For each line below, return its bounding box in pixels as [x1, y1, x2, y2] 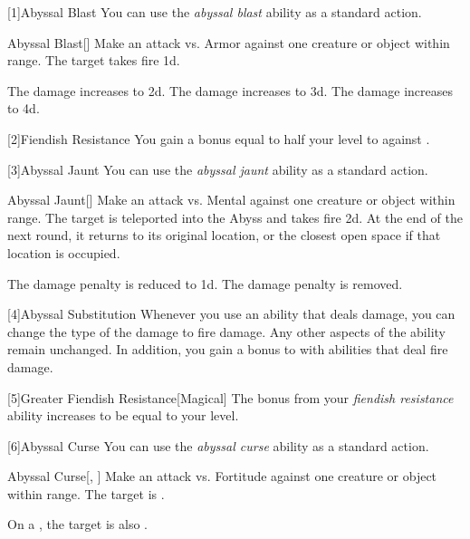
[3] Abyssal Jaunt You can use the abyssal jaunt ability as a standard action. [7, 159, 428, 178]
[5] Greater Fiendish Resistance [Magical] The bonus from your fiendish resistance [7, 388, 454, 407]
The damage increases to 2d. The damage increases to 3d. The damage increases [7, 81, 454, 100]
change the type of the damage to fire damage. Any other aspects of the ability [7, 322, 446, 341]
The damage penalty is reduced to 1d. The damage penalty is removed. [7, 274, 403, 293]
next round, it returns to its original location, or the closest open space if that [7, 226, 441, 245]
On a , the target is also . [7, 515, 148, 534]
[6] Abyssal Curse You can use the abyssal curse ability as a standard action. [7, 436, 429, 455]
